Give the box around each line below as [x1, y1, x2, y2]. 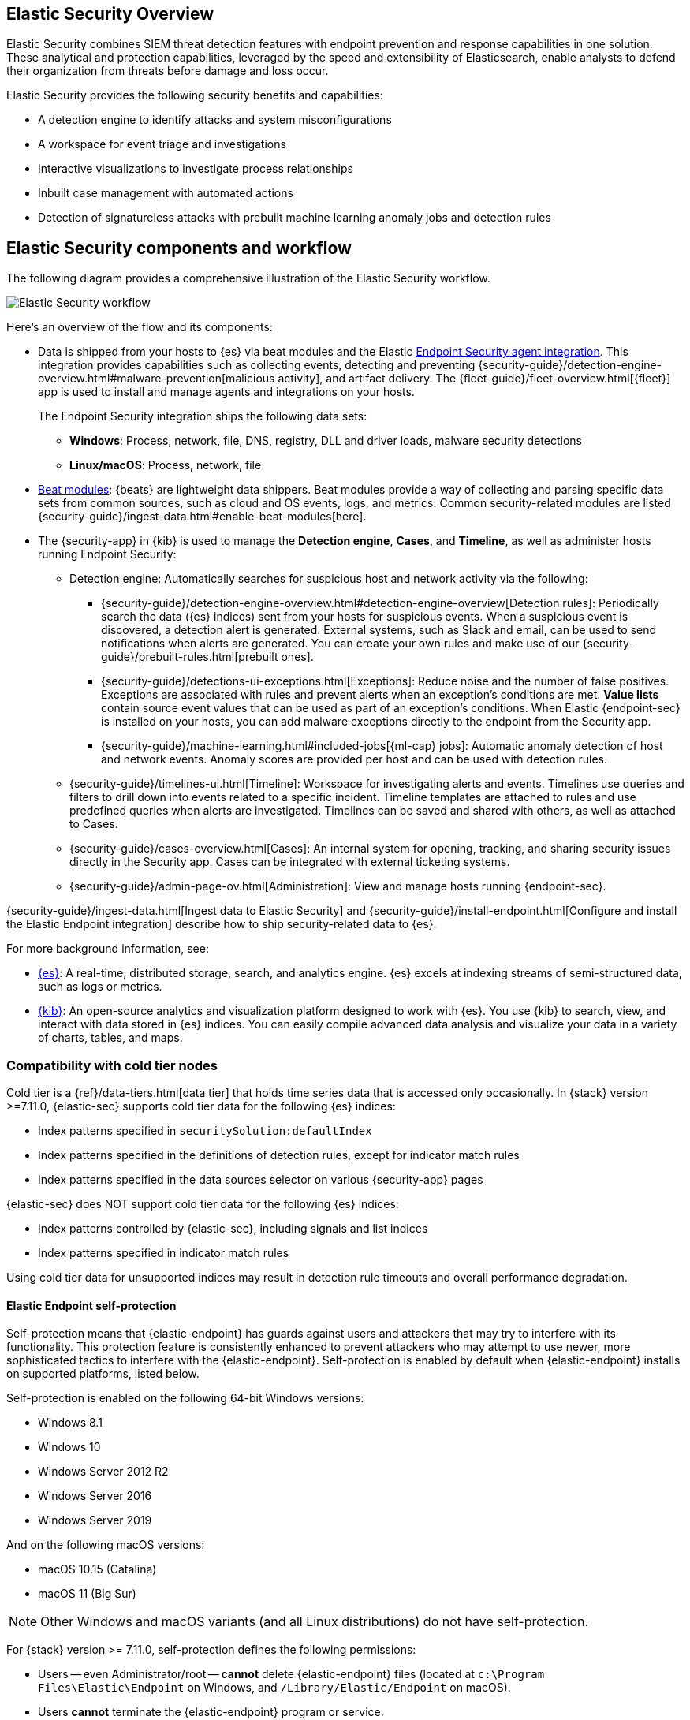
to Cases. [69, 817, 118, 831]
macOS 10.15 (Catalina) [38, 1562, 157, 1576]
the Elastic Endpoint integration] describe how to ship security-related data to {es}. [6, 917, 437, 931]
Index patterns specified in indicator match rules [38, 1246, 289, 1260]
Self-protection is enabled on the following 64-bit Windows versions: [6, 1391, 364, 1405]
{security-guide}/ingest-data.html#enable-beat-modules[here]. [38, 509, 367, 524]
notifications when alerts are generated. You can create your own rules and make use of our [101, 636, 580, 651]
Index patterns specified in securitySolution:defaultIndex [38, 1124, 372, 1138]
